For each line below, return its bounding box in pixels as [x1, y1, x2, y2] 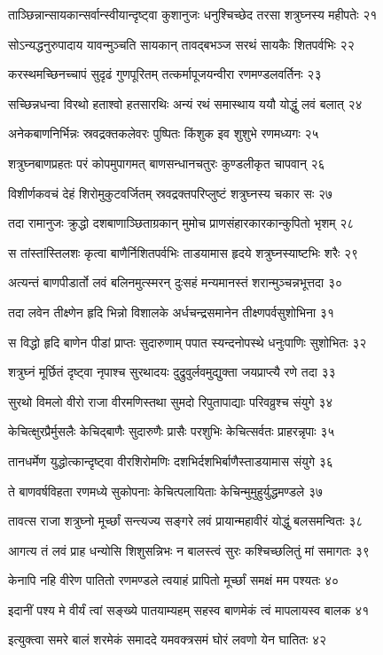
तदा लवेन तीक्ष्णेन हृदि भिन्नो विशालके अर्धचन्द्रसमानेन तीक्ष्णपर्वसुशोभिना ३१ [8, 302, 334, 321]
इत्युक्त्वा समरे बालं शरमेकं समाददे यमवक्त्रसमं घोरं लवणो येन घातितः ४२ [8, 630, 327, 649]
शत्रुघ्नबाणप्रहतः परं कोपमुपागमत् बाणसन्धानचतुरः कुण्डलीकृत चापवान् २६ [8, 153, 325, 172]
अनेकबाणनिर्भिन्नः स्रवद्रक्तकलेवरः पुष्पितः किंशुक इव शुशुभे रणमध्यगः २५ [8, 124, 319, 143]
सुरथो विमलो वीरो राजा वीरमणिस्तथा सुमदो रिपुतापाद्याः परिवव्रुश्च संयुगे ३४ [8, 392, 333, 410]
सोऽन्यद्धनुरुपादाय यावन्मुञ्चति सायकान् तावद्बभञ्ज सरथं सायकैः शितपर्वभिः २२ [8, 35, 355, 53]
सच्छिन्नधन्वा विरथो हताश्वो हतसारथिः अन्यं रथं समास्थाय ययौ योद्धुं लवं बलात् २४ [8, 94, 363, 113]
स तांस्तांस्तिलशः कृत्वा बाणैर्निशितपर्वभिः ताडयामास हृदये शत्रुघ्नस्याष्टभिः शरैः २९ [8, 243, 359, 261]
